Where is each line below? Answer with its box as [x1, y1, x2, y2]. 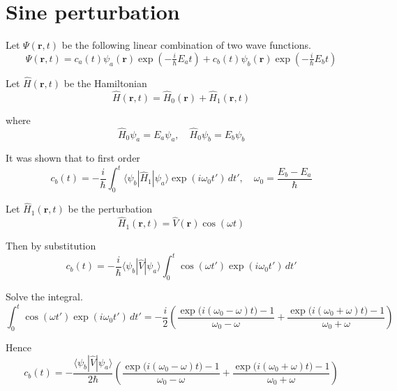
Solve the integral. [6, 289, 83, 304]
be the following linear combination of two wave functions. [61, 38, 311, 52]
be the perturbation [68, 201, 153, 216]
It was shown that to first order [6, 151, 140, 165]
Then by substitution [6, 238, 96, 253]
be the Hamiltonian [63, 75, 147, 90]
